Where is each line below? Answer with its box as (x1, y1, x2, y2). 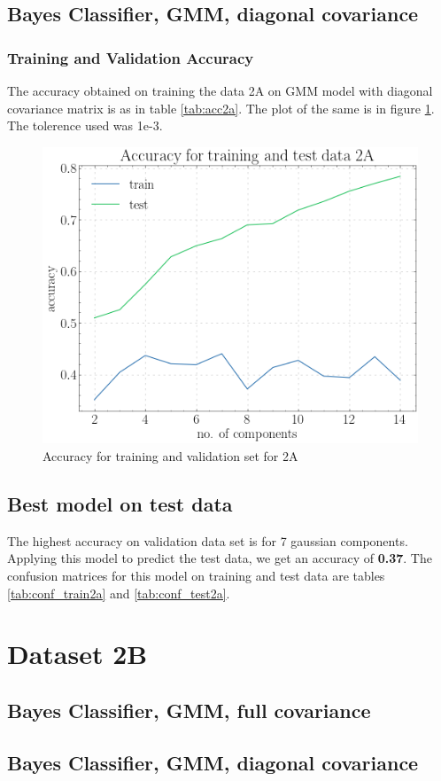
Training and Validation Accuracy (7, 46, 254, 68)
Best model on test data (7, 489, 233, 517)
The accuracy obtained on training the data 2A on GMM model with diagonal (7, 82, 433, 99)
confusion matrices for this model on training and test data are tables (7, 566, 385, 584)
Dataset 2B (7, 636, 148, 672)
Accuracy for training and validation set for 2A (43, 446, 298, 465)
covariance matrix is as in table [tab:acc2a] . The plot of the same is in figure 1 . (7, 98, 435, 117)
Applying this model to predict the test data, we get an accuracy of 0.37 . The (7, 549, 432, 567)
